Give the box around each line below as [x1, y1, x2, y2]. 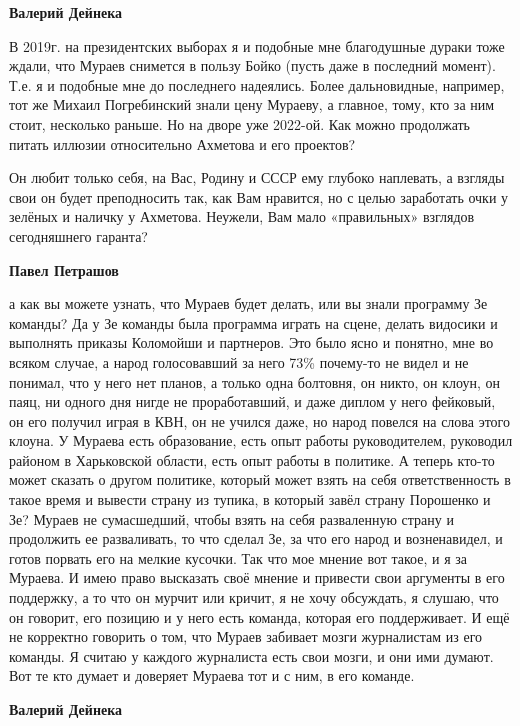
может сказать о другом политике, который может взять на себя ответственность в [9, 469, 511, 490]
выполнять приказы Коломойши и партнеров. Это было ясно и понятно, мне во [9, 332, 494, 353]
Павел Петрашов [9, 259, 119, 280]
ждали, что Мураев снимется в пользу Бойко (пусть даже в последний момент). [9, 55, 496, 76]
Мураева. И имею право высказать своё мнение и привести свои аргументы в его [9, 567, 505, 588]
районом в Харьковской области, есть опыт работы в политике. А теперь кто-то [9, 449, 495, 470]
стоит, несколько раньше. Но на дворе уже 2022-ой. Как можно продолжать [9, 113, 471, 134]
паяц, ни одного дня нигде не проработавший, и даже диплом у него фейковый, [9, 391, 496, 412]
